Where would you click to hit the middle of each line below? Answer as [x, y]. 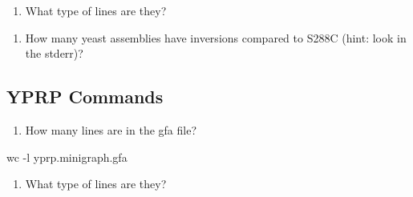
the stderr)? [54, 53]
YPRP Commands [85, 96]
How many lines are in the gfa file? [111, 129]
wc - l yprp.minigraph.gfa [67, 157]
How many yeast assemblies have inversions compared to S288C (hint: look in [216, 37]
